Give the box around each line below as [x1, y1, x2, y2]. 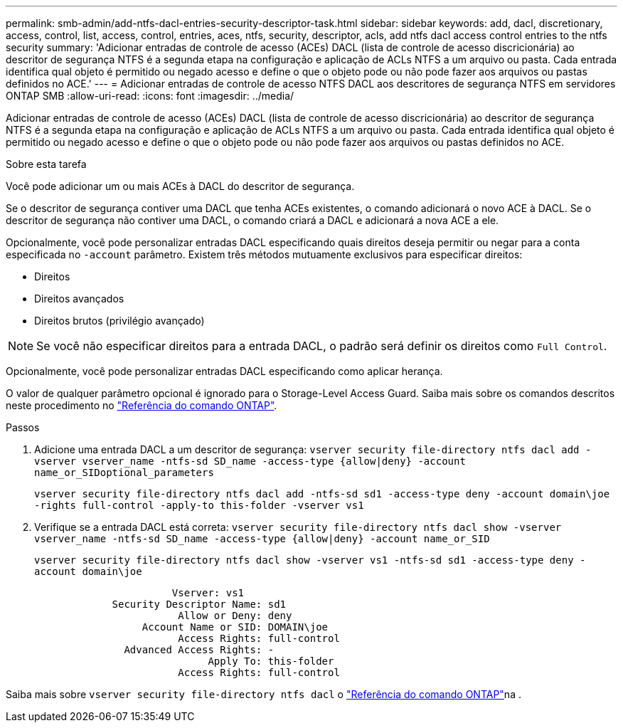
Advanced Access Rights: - [124, 644, 275, 655]
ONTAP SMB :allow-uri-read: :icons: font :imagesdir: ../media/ [6, 90, 294, 102]
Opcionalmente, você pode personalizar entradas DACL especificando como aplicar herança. [6, 365, 443, 377]
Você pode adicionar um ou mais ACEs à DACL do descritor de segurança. [6, 180, 355, 192]
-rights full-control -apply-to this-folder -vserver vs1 [34, 500, 364, 511]
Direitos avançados [34, 292, 124, 305]
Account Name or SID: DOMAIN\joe [142, 621, 329, 633]
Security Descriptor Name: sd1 [112, 598, 287, 610]
